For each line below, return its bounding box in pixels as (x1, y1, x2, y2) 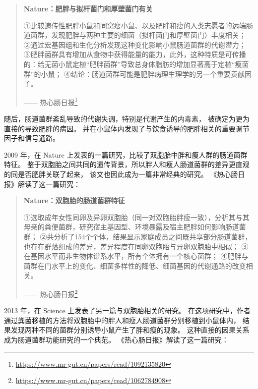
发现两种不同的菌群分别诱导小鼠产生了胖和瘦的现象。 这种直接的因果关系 (10, 325, 250, 335)
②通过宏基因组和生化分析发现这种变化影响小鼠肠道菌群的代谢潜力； (23, 39, 246, 50)
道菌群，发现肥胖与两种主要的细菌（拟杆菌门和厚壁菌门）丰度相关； (23, 30, 246, 40)
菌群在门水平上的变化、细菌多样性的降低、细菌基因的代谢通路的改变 (23, 260, 246, 271)
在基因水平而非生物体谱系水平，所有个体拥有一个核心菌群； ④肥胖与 (23, 251, 249, 261)
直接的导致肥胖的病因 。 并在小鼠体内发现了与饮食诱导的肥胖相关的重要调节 (4, 123, 250, 133)
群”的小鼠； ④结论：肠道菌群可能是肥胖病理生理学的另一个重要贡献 (23, 68, 245, 79)
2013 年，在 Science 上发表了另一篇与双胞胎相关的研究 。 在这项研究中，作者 (4, 305, 251, 316)
